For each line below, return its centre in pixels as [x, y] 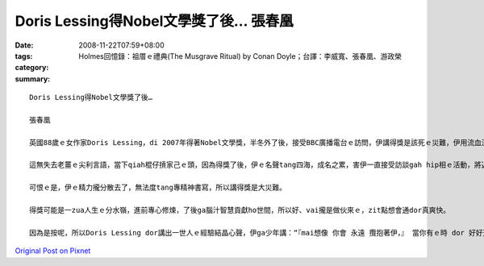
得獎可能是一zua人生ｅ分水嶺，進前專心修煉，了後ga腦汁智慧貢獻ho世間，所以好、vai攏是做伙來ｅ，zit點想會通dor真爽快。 [240, 210]
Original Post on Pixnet [53, 251]
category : [32, 68]
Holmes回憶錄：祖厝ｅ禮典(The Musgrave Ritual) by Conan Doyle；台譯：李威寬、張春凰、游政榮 [240, 56]
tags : [24, 56]
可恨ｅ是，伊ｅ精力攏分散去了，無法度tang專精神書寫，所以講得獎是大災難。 [158, 188]
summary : [33, 79]
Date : [24, 45]
